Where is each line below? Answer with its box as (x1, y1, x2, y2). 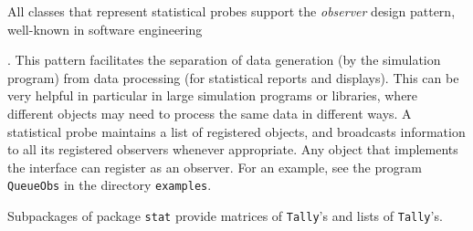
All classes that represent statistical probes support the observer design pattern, (7, 2, 456, 20)
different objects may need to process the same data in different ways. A (7, 103, 412, 122)
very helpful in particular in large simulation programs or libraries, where (7, 86, 418, 105)
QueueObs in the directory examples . (7, 175, 212, 194)
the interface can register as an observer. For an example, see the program (7, 157, 422, 176)
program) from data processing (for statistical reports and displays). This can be (7, 68, 459, 87)
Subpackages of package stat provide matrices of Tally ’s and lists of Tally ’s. (7, 206, 443, 225)
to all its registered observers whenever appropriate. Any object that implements (7, 140, 458, 159)
